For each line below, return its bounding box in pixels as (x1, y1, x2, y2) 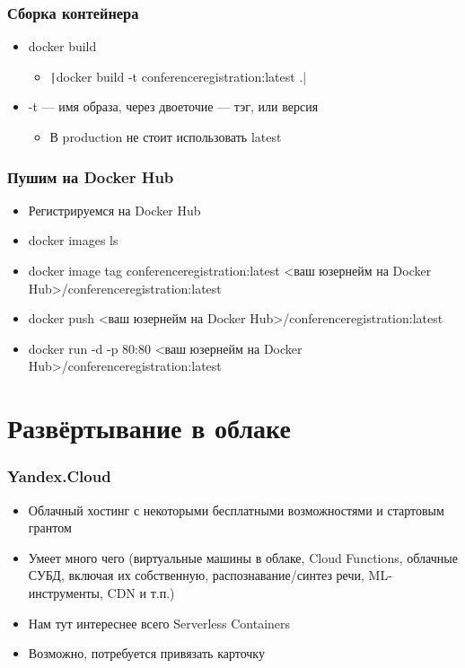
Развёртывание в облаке (7, 409, 291, 446)
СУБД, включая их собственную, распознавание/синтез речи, (28, 566, 364, 584)
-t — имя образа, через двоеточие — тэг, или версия (28, 97, 319, 116)
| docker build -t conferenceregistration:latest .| (49, 66, 307, 85)
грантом (28, 518, 72, 537)
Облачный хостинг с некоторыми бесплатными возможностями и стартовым (28, 500, 444, 519)
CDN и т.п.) (107, 584, 175, 602)
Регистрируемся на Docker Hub (28, 200, 201, 219)
